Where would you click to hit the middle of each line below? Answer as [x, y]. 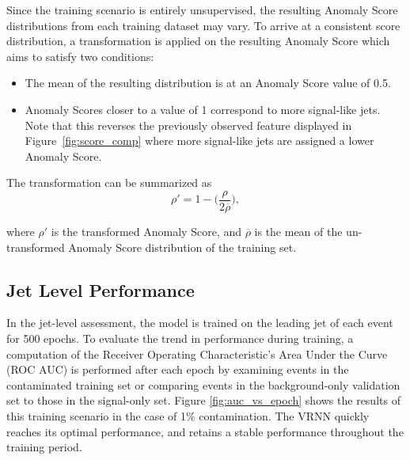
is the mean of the [298, 231]
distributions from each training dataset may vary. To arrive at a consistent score [203, 25]
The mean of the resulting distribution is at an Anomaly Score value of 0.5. [208, 83]
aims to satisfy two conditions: [80, 56]
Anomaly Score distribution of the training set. [182, 247]
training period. [44, 447]
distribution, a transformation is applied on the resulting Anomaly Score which [198, 41]
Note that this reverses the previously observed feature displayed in [188, 125]
